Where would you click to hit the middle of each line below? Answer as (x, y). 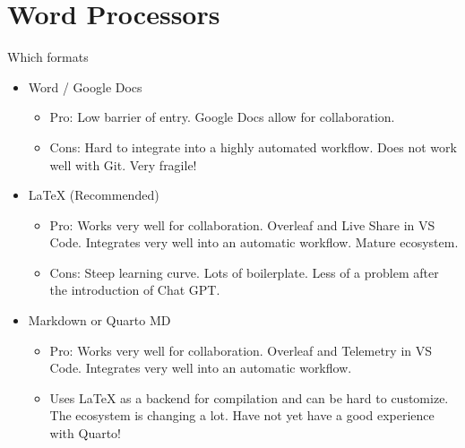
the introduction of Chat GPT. (135, 290)
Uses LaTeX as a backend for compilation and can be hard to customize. (249, 397)
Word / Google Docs (85, 86)
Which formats (48, 57)
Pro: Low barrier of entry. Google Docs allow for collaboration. (222, 117)
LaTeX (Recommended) (94, 195)
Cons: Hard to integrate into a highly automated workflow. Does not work (253, 146)
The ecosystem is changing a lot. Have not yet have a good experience (242, 415)
